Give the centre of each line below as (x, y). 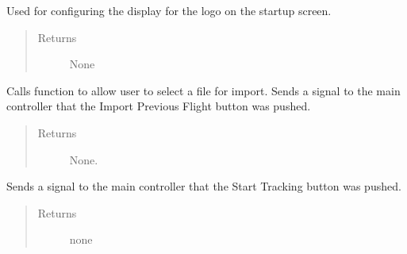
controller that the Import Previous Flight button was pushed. (159, 106)
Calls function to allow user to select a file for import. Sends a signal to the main (203, 90)
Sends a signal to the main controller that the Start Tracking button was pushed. (204, 186)
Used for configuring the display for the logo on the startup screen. (169, 10)
